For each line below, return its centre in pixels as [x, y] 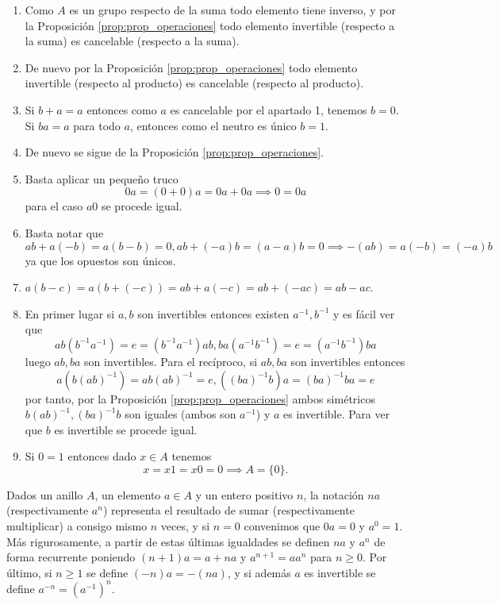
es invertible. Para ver [337, 414]
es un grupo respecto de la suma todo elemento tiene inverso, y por [232, 10]
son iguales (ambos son [180, 414]
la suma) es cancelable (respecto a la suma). [132, 41]
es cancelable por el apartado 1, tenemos [269, 109]
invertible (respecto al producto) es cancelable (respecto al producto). [194, 83]
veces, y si [185, 526]
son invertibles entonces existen [213, 313]
